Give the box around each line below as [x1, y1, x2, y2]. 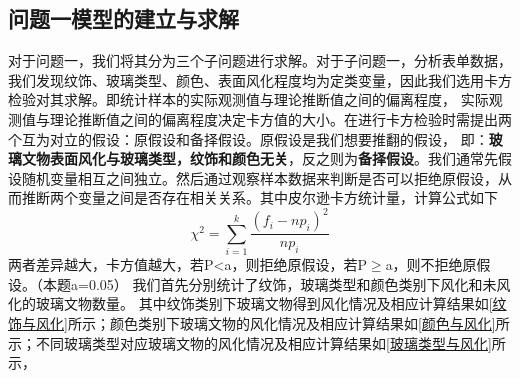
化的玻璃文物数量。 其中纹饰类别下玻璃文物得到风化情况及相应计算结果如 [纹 [8, 293, 507, 314]
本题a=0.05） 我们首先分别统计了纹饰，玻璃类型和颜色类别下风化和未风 [42, 273, 511, 294]
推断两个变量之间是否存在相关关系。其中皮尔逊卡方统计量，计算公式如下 [21, 187, 498, 208]
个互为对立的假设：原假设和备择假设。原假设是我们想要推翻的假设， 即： [8, 128, 489, 149]
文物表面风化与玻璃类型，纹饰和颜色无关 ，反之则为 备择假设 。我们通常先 [21, 148, 498, 169]
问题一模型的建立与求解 [8, 3, 239, 34]
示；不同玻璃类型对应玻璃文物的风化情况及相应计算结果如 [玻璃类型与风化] [8, 332, 492, 353]
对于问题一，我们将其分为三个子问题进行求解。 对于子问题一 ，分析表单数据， [8, 50, 512, 71]
